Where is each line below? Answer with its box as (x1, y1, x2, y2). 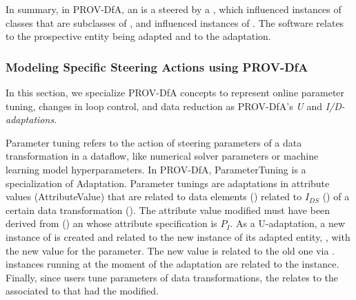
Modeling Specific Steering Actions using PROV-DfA (6, 58, 308, 75)
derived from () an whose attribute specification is (6, 216, 217, 231)
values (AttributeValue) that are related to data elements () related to (6, 189, 302, 204)
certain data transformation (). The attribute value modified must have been (6, 202, 330, 217)
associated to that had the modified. (6, 283, 159, 298)
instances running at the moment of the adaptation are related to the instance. (6, 257, 339, 271)
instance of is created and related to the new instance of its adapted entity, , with (6, 229, 350, 244)
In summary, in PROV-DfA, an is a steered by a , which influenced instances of (6, 2, 342, 16)
